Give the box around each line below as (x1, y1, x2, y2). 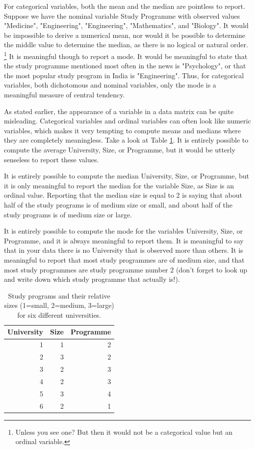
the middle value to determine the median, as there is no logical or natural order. (4, 39, 248, 50)
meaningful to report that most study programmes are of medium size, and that (4, 254, 245, 265)
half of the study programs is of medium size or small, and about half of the (4, 199, 233, 210)
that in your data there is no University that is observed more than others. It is (4, 245, 243, 255)
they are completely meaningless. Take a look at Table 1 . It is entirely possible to (4, 135, 249, 145)
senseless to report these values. (4, 154, 99, 164)
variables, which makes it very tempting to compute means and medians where (4, 125, 241, 135)
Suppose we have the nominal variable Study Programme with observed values (4, 10, 240, 21)
